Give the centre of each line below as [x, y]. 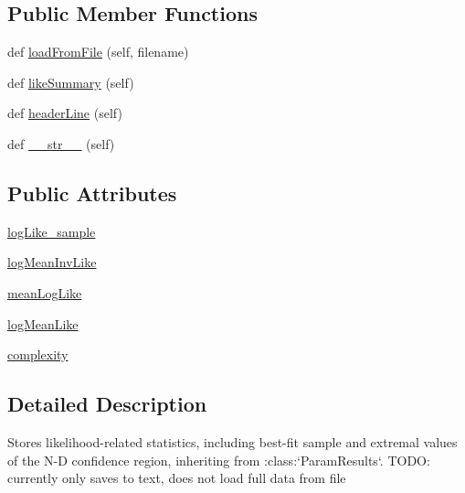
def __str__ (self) [61, 143]
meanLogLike [45, 292]
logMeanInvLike [52, 262]
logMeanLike [43, 323]
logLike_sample [52, 231]
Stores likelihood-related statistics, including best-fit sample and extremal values [232, 441]
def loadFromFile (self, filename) [98, 52]
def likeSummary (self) [71, 82]
